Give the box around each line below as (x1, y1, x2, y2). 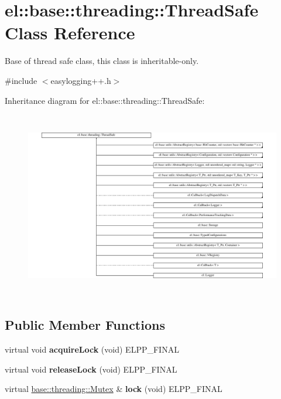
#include (5, 74, 37, 86)
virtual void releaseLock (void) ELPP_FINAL (5, 363, 177, 375)
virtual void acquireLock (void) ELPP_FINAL (5, 343, 179, 355)
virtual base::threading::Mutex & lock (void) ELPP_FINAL (5, 383, 222, 395)
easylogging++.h (50, 74, 111, 86)
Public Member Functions (5, 316, 165, 334)
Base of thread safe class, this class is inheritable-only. (5, 55, 199, 67)
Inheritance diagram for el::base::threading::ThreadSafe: (5, 94, 205, 106)
